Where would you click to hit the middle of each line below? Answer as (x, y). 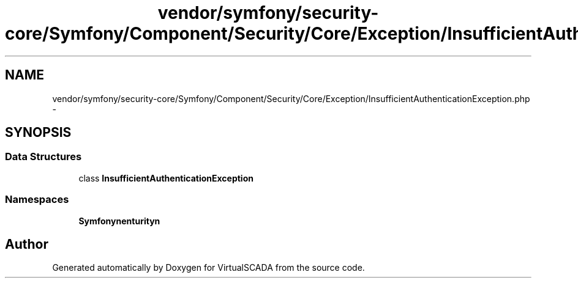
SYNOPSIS (38, 133)
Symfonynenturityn (119, 221)
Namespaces (37, 200)
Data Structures (43, 157)
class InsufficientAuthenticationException (166, 178)
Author (27, 244)
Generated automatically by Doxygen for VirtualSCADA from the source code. (208, 268)
